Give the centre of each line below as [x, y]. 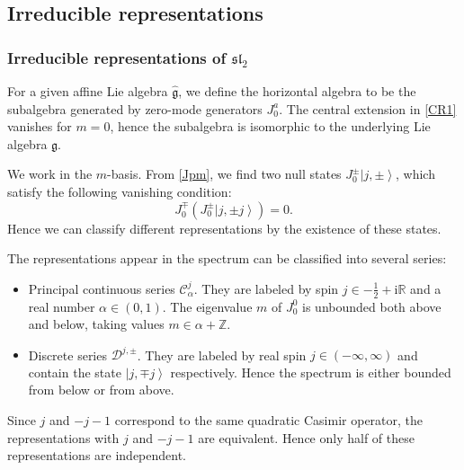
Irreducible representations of [117, 57]
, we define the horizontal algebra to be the [297, 91]
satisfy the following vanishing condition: [120, 191]
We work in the [50, 174]
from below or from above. [101, 390]
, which [415, 174]
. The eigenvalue [207, 306]
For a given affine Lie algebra [88, 91]
